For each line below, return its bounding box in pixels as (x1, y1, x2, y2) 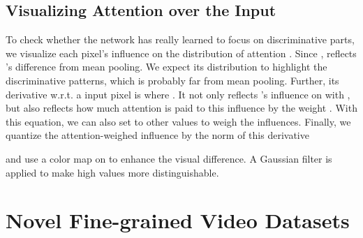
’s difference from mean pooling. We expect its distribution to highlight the (6, 59, 327, 74)
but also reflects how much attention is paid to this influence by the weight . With (6, 101, 357, 115)
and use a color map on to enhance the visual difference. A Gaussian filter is (6, 151, 332, 165)
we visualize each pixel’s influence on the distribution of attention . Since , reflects (6, 45, 357, 60)
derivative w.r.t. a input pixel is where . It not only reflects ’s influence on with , (6, 87, 350, 101)
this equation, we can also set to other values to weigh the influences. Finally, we (6, 114, 351, 128)
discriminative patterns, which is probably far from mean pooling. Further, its (6, 73, 339, 87)
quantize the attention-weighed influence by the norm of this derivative (6, 128, 309, 142)
